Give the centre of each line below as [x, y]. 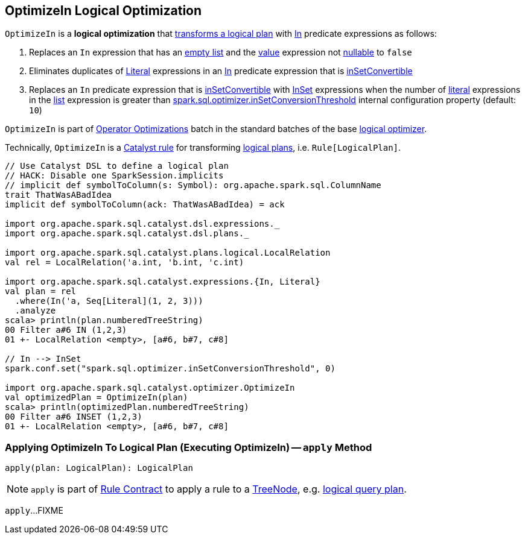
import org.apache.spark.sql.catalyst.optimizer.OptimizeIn [150, 388]
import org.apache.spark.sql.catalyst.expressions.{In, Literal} [163, 282]
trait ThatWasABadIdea [59, 195]
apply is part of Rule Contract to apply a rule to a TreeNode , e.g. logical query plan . [219, 489]
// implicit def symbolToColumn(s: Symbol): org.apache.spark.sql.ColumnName [193, 185]
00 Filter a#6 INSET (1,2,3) [74, 417]
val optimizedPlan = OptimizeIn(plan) [97, 398]
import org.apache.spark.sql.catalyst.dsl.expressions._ [142, 224]
